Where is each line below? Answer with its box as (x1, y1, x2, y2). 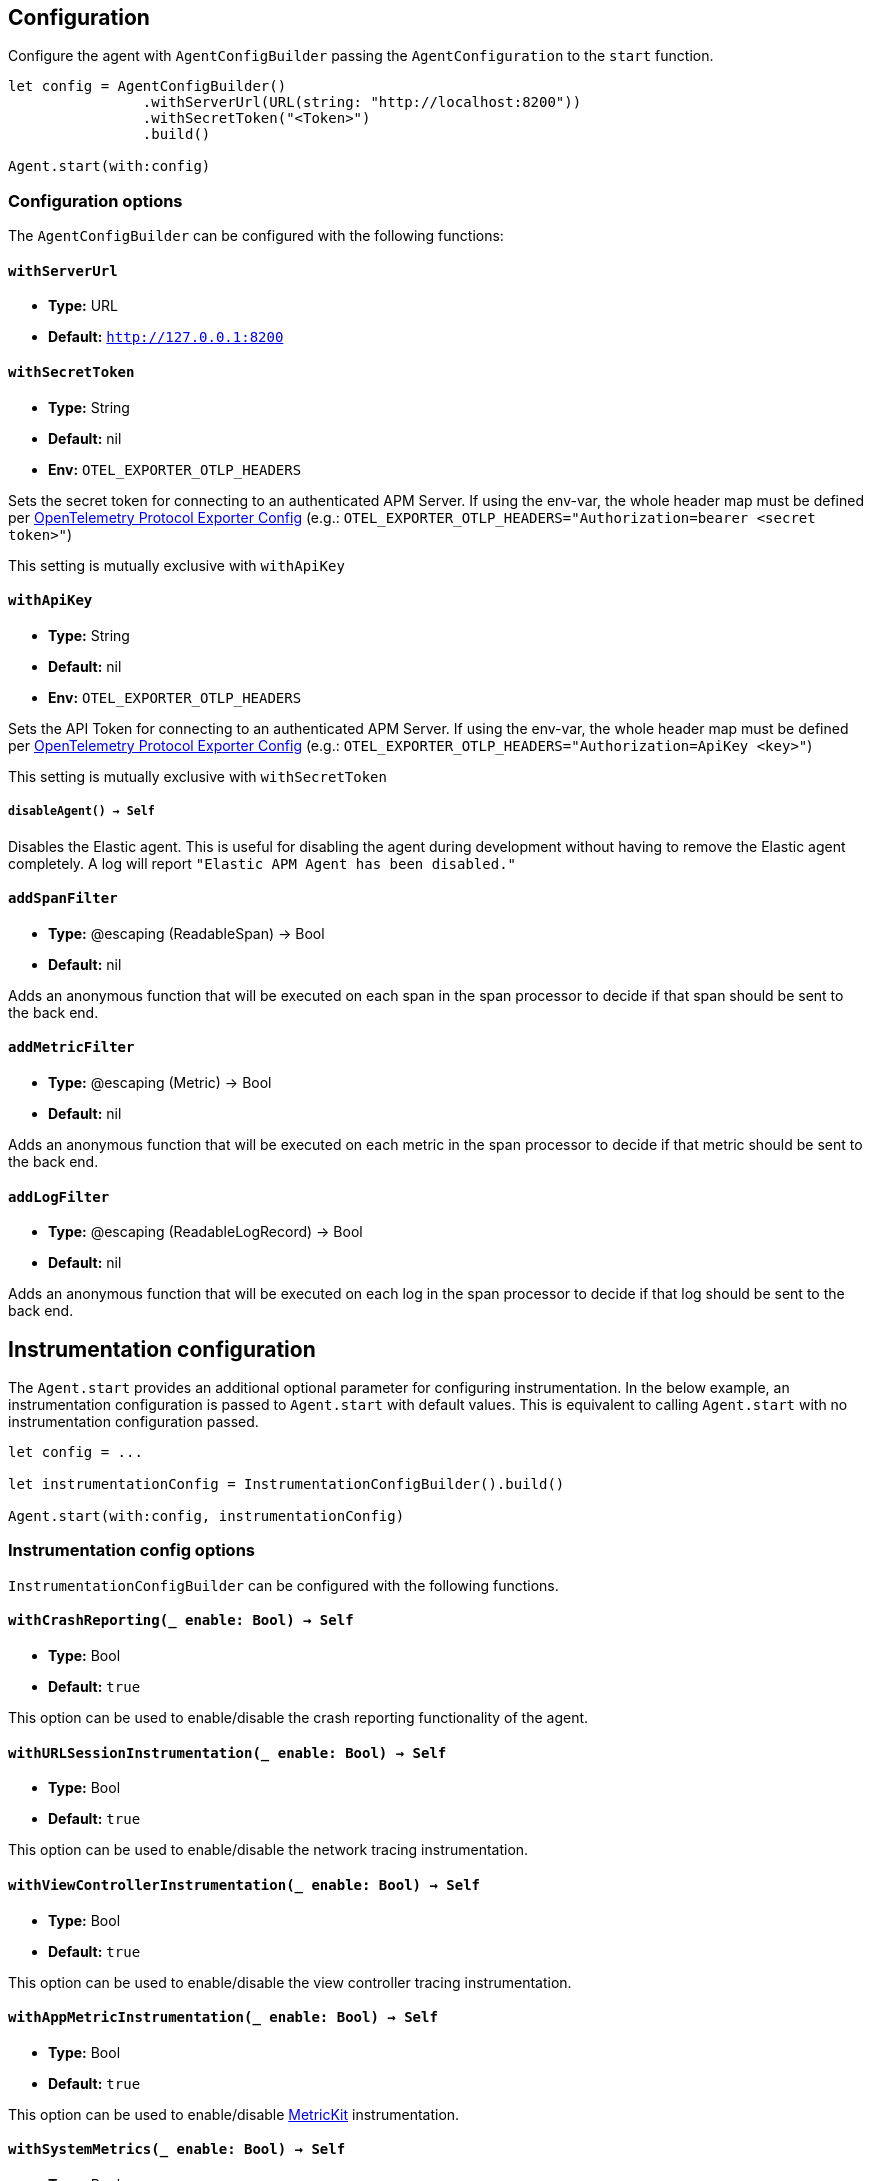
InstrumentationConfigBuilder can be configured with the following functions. (8, 1576, 559, 1594)
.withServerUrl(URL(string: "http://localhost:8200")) (142, 94, 582, 111)
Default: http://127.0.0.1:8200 (48, 328, 284, 346)
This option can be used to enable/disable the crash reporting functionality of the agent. (8, 1709, 589, 1727)
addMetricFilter (8, 1039, 135, 1056)
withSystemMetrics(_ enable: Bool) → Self (8, 2141, 346, 2158)
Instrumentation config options (8, 1540, 256, 1561)
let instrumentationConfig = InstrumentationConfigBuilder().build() (8, 1476, 565, 1493)
